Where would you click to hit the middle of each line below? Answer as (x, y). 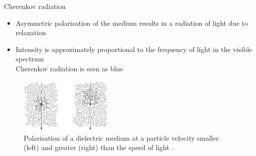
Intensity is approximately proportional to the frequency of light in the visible (134, 49)
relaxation (31, 32)
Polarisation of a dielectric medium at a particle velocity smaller (121, 137)
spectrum (30, 59)
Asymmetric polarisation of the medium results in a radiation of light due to (132, 23)
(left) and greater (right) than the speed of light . (99, 147)
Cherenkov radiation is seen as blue (69, 68)
